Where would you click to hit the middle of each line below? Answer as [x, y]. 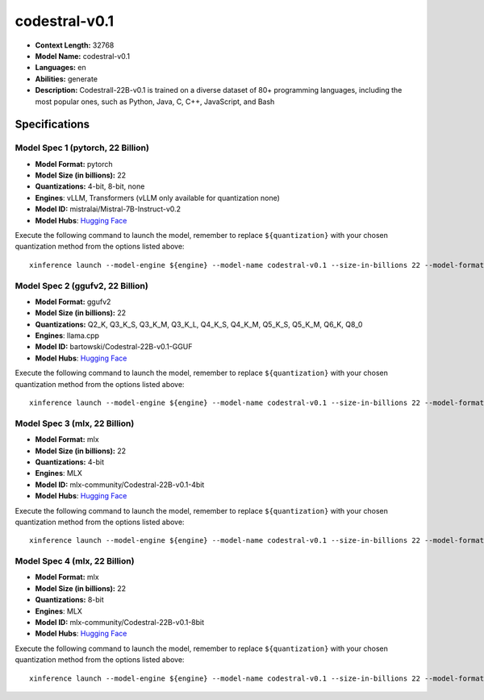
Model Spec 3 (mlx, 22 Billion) [75, 423]
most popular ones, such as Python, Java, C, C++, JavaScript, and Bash [155, 102]
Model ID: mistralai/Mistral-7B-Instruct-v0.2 [108, 209]
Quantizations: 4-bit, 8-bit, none [90, 186]
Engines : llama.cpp [67, 335]
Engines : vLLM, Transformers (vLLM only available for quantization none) [157, 198]
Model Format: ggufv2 [73, 302]
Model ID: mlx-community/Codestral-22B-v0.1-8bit [120, 623]
